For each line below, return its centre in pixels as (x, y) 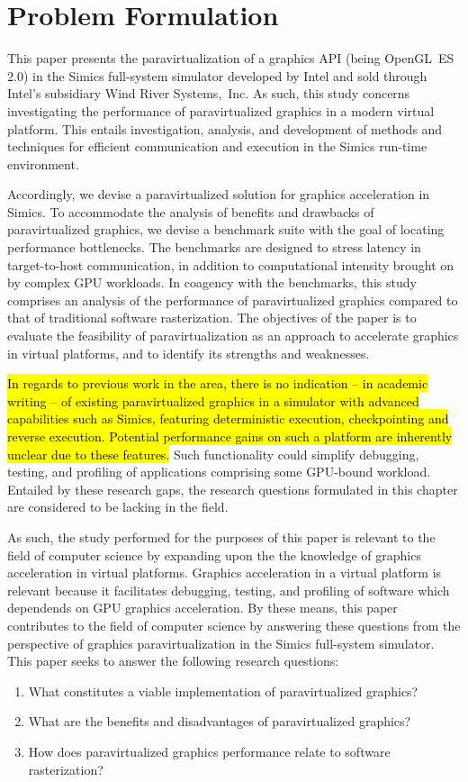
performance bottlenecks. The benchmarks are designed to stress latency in (214, 247)
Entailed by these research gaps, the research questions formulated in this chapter (233, 489)
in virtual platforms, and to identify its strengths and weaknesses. (189, 353)
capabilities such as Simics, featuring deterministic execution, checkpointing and (228, 418)
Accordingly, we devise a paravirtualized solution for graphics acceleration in (219, 194)
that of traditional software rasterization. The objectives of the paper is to (212, 318)
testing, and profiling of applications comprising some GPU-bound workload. (219, 472)
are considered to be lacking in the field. (118, 507)
